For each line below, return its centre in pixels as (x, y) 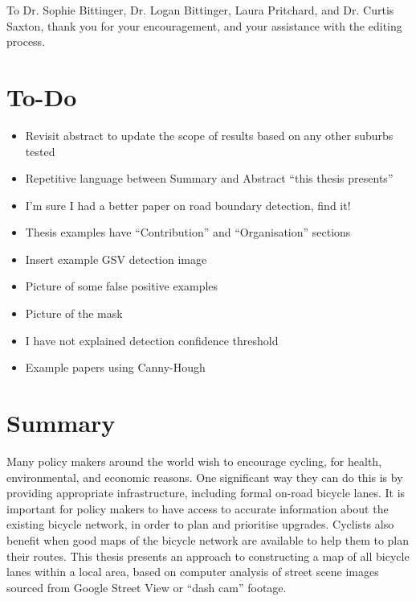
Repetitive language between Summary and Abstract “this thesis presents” (209, 178)
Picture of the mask (74, 313)
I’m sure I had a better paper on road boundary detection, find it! (188, 205)
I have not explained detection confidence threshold (152, 340)
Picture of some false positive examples (122, 286)
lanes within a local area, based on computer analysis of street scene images (193, 572)
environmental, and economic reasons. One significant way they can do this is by (205, 477)
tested (40, 151)
